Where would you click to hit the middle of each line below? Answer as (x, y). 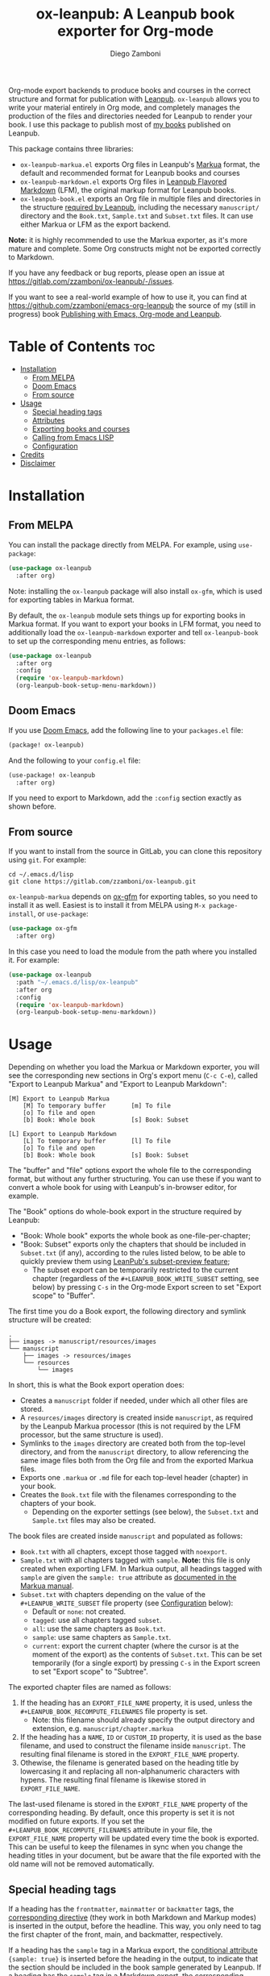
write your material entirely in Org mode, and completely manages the (124, 107)
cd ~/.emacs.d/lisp (41, 875)
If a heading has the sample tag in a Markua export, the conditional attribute (133, 1950)
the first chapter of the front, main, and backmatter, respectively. (116, 1934)
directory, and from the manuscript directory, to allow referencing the (134, 1452)
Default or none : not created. (79, 1612)
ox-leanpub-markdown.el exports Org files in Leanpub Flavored (123, 181)
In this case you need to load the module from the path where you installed (133, 951)
